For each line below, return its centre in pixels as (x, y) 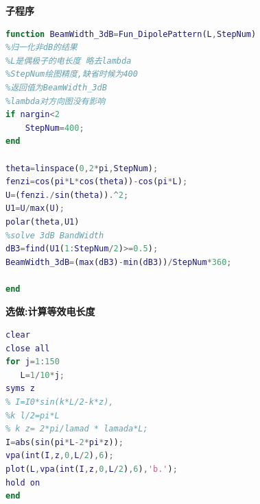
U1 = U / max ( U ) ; (35, 209)
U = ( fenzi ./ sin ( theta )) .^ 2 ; (67, 195)
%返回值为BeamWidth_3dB (56, 87)
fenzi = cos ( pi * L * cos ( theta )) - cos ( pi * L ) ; (97, 182)
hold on (23, 482)
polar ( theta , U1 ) (43, 222)
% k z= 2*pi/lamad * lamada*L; (77, 429)
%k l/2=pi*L (33, 415)
